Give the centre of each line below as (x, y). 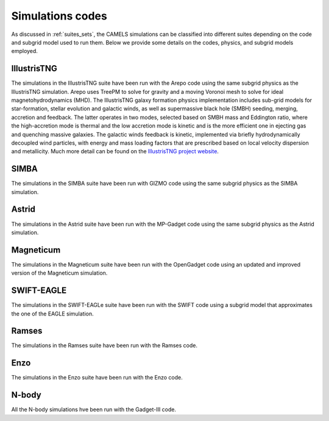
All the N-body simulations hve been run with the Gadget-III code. (94, 409)
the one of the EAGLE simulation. (52, 314)
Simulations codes (59, 16)
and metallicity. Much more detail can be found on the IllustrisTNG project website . (115, 151)
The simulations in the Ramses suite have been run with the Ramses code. (104, 345)
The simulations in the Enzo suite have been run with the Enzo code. (97, 378)
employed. (24, 51)
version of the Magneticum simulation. (59, 273)
